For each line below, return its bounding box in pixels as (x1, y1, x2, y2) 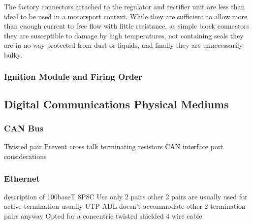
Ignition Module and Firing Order (4, 70, 142, 83)
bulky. (4, 49, 22, 60)
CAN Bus (4, 122, 44, 134)
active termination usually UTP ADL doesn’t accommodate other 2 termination (4, 201, 246, 211)
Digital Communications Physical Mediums (4, 96, 229, 111)
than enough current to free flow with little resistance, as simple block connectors (4, 21, 250, 31)
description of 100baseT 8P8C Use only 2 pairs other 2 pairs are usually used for (4, 191, 248, 201)
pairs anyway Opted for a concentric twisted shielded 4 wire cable (4, 211, 202, 221)
